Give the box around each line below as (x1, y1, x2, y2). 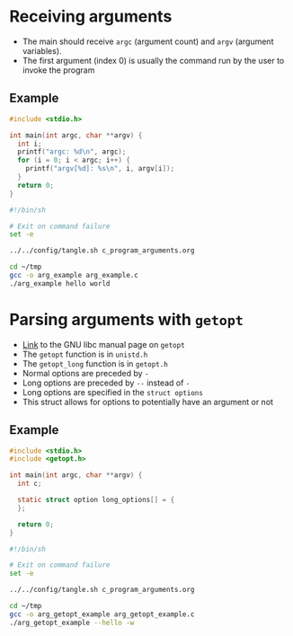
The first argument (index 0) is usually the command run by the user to (22, 55, 285, 66)
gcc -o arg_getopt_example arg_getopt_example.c (9, 609, 195, 619)
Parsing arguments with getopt (9, 309, 244, 330)
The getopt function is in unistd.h (22, 349, 148, 359)
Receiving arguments (9, 6, 173, 27)
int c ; (17, 479, 42, 489)
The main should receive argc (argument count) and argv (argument (22, 36, 274, 47)
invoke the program (22, 65, 95, 75)
